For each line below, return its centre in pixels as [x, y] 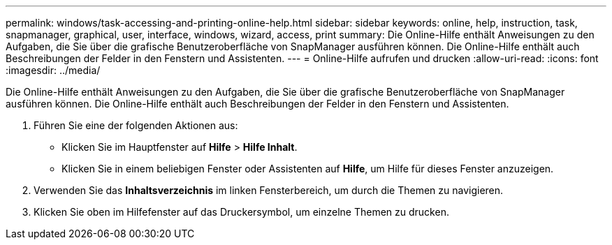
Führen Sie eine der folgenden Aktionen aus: [136, 125]
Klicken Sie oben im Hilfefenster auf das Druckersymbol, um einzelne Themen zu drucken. [241, 212]
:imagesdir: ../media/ [53, 70]
